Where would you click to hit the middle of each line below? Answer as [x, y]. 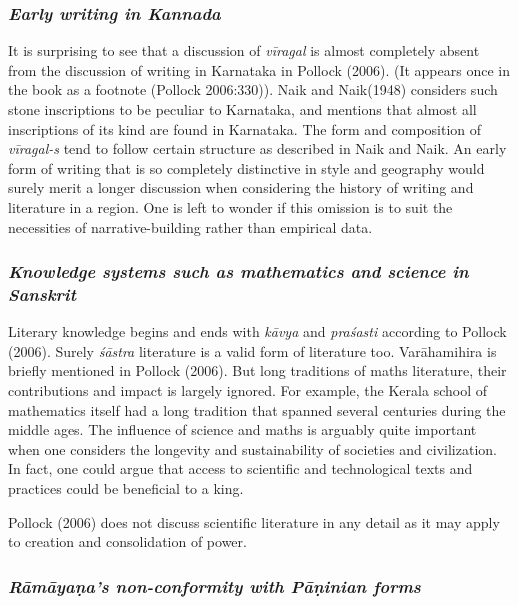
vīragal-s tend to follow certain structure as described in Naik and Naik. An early [257, 148]
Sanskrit [42, 294]
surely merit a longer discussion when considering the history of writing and [241, 187]
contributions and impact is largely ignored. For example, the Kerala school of [247, 390]
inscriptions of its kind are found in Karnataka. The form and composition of [245, 128]
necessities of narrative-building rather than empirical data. [190, 226]
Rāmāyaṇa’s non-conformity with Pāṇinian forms [214, 585]
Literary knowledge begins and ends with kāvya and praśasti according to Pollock [257, 331]
